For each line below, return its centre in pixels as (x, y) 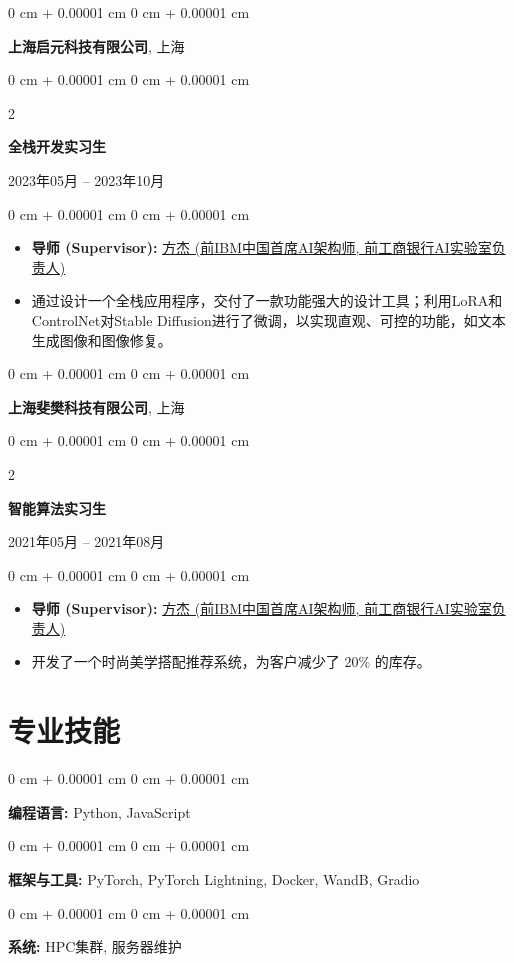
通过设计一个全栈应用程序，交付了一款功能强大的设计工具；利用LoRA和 (267, 300)
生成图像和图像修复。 (101, 339)
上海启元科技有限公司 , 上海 (96, 45)
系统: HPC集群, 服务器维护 (95, 946)
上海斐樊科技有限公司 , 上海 (96, 406)
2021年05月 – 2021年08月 (86, 541)
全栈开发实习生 (57, 146)
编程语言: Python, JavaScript (99, 811)
